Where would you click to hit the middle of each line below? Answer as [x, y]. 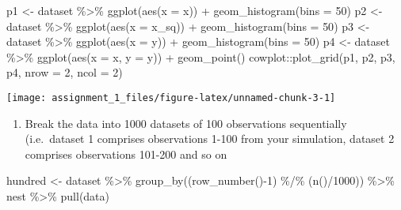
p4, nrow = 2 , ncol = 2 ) [65, 72]
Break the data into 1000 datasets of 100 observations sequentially [186, 123]
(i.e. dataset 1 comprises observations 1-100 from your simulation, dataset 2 [210, 139]
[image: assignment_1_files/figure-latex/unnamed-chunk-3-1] [171, 97]
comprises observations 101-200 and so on [126, 154]
